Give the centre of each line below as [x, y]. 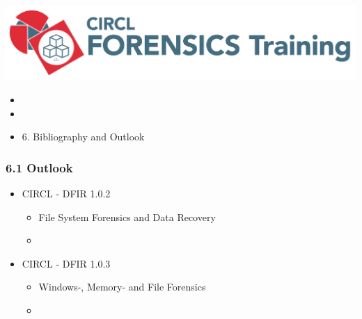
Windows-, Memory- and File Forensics [122, 287]
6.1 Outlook [39, 167]
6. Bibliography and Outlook [83, 137]
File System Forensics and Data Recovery [127, 216]
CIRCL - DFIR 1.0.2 [66, 193]
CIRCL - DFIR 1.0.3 [66, 263]
